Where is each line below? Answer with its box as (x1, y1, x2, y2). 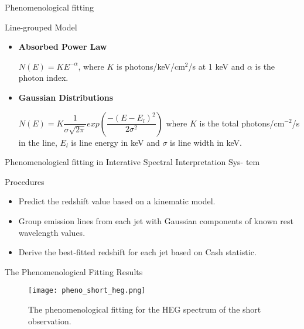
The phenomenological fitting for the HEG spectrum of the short (28, 303, 261, 315)
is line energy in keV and (71, 136, 160, 148)
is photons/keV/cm (117, 60, 185, 72)
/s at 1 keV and (188, 60, 245, 72)
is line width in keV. (170, 136, 242, 148)
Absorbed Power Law (18, 40, 107, 53)
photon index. (18, 71, 69, 84)
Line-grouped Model (5, 20, 77, 33)
